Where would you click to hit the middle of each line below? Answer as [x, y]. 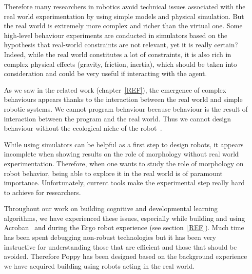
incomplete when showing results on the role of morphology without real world [121, 154]
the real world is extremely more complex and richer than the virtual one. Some [123, 26]
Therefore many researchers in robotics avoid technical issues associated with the [125, 6]
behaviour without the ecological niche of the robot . [83, 128]
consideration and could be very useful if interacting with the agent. [106, 73]
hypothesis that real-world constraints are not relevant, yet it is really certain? [121, 45]
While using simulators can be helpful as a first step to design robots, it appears [124, 144]
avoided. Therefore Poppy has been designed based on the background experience [126, 256]
